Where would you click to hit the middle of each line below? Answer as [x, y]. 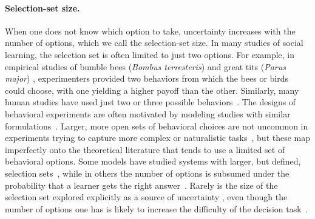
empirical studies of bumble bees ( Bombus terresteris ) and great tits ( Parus [146, 66]
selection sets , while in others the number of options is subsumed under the [147, 173]
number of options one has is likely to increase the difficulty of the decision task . [157, 208]
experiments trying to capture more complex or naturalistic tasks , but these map [158, 138]
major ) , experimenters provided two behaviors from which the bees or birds [147, 78]
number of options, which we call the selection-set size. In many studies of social [154, 43]
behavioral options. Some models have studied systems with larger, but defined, [153, 161]
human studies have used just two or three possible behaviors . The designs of [151, 102]
